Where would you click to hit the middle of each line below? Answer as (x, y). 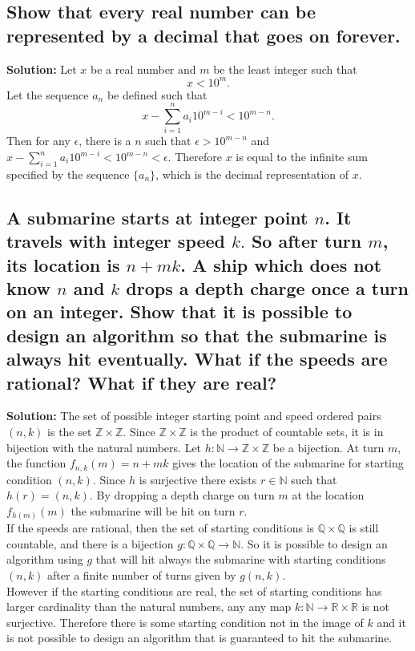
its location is (63, 264)
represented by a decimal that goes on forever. (203, 35)
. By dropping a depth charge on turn (182, 495)
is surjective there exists (198, 479)
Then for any (38, 141)
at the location (328, 495)
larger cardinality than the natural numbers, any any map (149, 607)
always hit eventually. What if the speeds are (197, 359)
